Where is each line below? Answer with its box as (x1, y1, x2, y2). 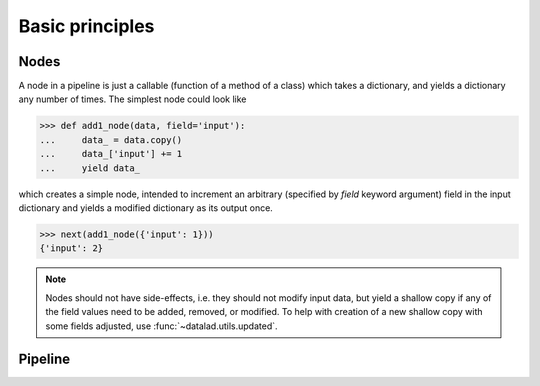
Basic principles (18, 15, 155, 37)
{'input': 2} (39, 243, 104, 254)
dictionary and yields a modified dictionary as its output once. (18, 201, 274, 214)
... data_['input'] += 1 (39, 148, 183, 160)
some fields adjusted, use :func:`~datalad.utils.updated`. (45, 320, 279, 332)
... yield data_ (39, 162, 140, 174)
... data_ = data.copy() (39, 134, 183, 145)
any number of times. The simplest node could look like (18, 93, 247, 105)
